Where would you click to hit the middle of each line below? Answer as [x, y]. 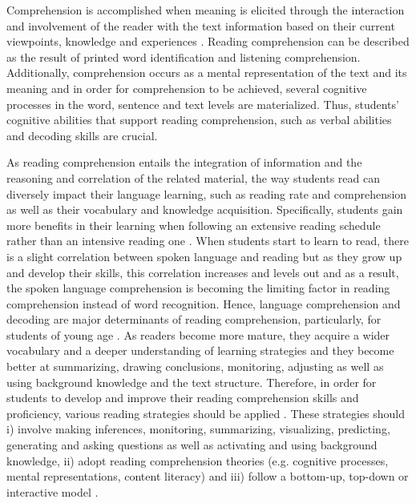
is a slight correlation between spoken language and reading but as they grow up [204, 256]
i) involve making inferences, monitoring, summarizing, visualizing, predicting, [198, 429]
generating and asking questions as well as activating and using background [192, 445]
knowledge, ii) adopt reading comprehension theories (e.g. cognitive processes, [198, 460]
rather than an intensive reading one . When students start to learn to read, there [208, 241]
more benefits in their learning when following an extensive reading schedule [194, 225]
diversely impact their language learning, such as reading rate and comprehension [207, 193]
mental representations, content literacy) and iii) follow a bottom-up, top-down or [208, 476]
